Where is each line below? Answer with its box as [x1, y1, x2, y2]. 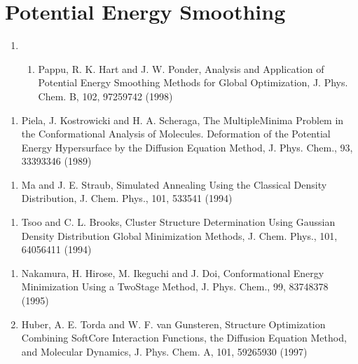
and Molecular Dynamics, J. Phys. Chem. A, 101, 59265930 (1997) [21, 344, 308, 358]
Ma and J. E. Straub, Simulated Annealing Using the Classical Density [21, 177, 327, 191]
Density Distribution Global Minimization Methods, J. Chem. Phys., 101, [21, 228, 338, 243]
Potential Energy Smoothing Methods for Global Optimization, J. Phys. [38, 75, 348, 90]
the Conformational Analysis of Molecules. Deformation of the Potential [21, 126, 331, 141]
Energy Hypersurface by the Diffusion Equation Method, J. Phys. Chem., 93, [21, 140, 353, 154]
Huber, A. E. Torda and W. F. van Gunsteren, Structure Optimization [21, 316, 326, 331]
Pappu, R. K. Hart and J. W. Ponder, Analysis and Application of [38, 61, 324, 76]
